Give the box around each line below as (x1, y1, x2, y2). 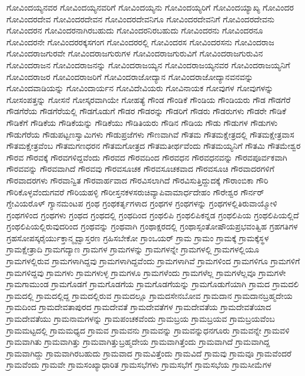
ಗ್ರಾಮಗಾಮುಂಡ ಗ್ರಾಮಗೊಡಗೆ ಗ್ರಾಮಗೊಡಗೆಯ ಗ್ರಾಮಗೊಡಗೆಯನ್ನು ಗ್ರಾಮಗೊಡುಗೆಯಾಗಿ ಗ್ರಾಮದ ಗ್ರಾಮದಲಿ (6, 278, 299, 290)
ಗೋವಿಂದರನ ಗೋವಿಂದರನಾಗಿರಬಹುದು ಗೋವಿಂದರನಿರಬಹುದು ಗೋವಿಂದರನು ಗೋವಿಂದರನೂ (6, 24, 263, 36)
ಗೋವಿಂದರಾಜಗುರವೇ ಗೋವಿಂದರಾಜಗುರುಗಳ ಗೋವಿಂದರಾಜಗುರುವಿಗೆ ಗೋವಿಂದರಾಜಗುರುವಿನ (6, 47, 263, 59)
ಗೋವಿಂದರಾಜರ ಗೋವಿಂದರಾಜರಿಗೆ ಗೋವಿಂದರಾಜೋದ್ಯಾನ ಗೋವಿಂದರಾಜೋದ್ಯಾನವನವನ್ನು (6, 70, 253, 82)
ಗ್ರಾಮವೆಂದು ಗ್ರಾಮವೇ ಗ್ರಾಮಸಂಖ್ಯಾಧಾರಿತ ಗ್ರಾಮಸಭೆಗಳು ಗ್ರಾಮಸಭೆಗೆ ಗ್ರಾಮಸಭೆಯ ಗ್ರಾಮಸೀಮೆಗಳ (6, 358, 272, 371)
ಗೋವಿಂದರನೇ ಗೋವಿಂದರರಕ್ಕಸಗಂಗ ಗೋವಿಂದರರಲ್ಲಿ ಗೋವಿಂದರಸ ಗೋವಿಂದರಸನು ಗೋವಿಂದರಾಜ (6, 35, 274, 48)
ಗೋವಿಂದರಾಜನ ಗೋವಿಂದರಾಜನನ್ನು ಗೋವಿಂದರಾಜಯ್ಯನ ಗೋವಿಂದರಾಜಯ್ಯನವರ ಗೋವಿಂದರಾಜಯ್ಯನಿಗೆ (6, 58, 290, 71)
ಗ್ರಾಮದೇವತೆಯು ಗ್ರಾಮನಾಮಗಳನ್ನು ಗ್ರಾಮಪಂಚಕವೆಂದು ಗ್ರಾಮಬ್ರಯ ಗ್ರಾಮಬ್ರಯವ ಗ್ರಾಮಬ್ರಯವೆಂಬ (6, 312, 275, 325)
